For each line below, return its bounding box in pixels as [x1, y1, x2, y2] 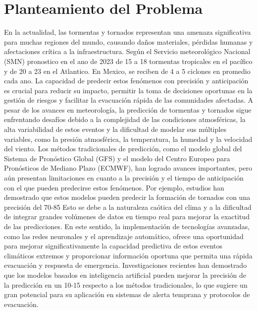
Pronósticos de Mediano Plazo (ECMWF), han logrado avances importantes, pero [4, 163, 252, 173]
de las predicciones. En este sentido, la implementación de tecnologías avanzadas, [4, 221, 250, 231]
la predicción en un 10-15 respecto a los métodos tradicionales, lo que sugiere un [4, 279, 248, 290]
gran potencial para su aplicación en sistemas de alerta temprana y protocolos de [4, 289, 250, 300]
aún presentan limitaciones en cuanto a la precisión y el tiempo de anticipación [4, 173, 244, 183]
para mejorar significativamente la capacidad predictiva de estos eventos [4, 241, 223, 251]
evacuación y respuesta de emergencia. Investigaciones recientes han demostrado [4, 260, 247, 270]
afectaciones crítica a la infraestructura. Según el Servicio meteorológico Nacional [4, 46, 251, 57]
